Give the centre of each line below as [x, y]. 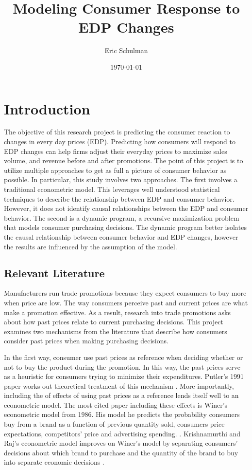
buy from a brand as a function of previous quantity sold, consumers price [114, 424]
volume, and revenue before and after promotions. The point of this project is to [124, 160]
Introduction [47, 108]
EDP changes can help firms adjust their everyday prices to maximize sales [116, 151]
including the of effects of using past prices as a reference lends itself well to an [121, 395]
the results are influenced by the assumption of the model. [91, 246]
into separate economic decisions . [54, 462]
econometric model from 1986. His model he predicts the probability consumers [122, 414]
